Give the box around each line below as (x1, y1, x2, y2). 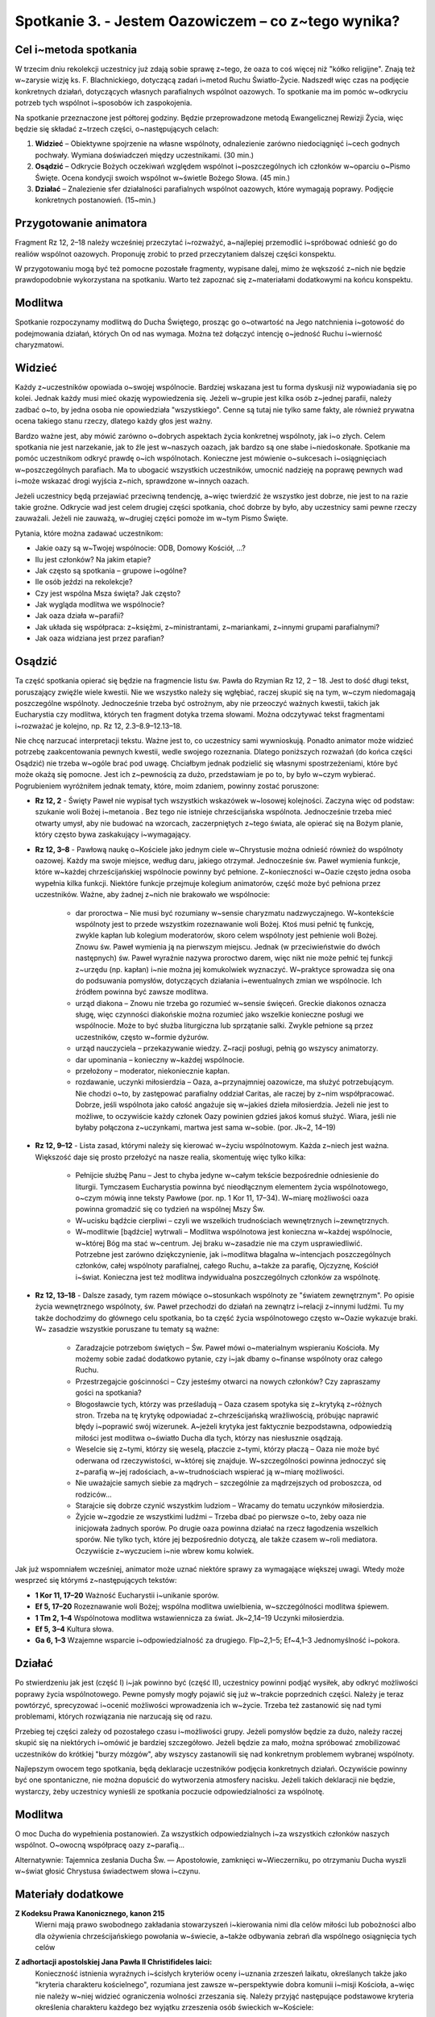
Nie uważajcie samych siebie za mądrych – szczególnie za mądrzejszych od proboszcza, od (75, 1478, 382, 1488)
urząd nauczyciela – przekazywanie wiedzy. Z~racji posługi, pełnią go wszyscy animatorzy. (75, 1043, 379, 1053)
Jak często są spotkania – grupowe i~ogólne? (35, 566, 187, 575)
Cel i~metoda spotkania (14, 43, 138, 56)
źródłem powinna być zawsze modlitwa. (75, 987, 209, 996)
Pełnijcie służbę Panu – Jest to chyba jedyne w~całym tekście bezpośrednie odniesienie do (75, 1171, 379, 1180)
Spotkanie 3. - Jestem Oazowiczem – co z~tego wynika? (14, 12, 400, 30)
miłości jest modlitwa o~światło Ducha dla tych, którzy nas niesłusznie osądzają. (75, 1433, 343, 1443)
